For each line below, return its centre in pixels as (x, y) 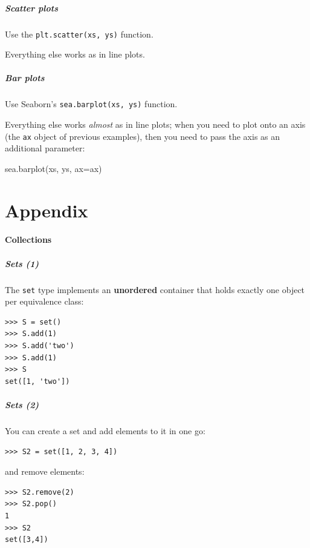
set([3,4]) (27, 540)
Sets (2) (22, 404)
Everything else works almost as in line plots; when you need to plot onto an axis (155, 124)
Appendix (47, 210)
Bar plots (25, 78)
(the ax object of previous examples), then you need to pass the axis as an (143, 136)
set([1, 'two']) (37, 381)
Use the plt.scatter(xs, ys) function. (79, 34)
